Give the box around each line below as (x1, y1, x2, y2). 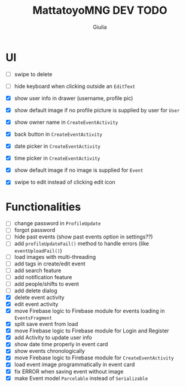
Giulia (93, 23, 107, 31)
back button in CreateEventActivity (14, 131, 103, 138)
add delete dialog (14, 287, 57, 294)
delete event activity (14, 294, 65, 301)
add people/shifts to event (14, 280, 79, 288)
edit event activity (14, 300, 59, 307)
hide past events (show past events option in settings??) (14, 233, 153, 240)
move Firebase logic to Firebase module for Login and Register (14, 327, 169, 334)
